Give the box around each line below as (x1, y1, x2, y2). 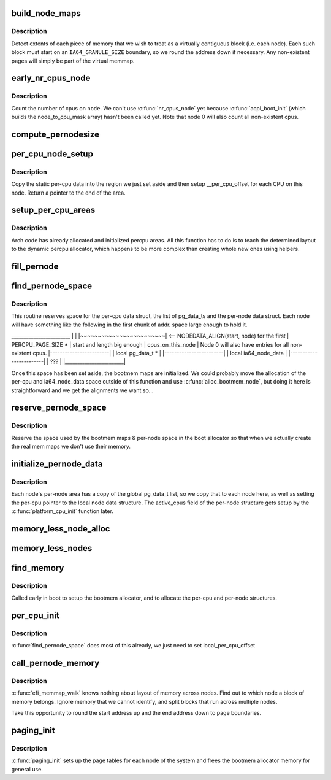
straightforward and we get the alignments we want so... (11, 387, 154, 394)
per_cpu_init (11, 610, 59, 620)
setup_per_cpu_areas (11, 205, 96, 215)
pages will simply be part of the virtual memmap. (11, 57, 135, 64)
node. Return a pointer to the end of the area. (11, 189, 126, 196)
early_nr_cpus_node (11, 73, 91, 83)
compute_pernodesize (11, 129, 100, 139)
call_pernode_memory (11, 658, 100, 668)
